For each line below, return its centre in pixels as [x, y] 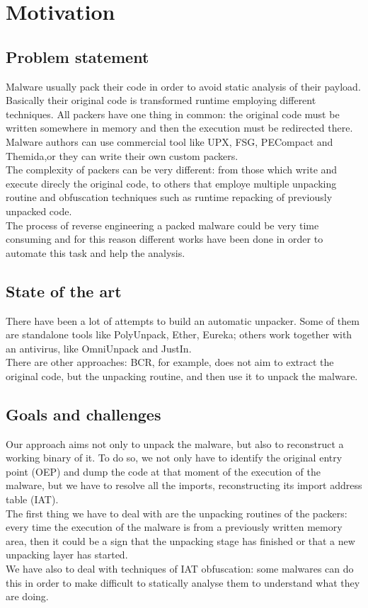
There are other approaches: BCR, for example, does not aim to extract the [170, 362]
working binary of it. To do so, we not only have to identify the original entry [174, 458]
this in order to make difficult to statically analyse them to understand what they [183, 582]
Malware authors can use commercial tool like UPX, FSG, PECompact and [169, 141]
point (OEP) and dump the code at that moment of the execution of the [163, 471]
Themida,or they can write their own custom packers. [122, 155]
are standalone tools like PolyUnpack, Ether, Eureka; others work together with [179, 334]
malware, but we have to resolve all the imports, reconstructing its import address [184, 485]
